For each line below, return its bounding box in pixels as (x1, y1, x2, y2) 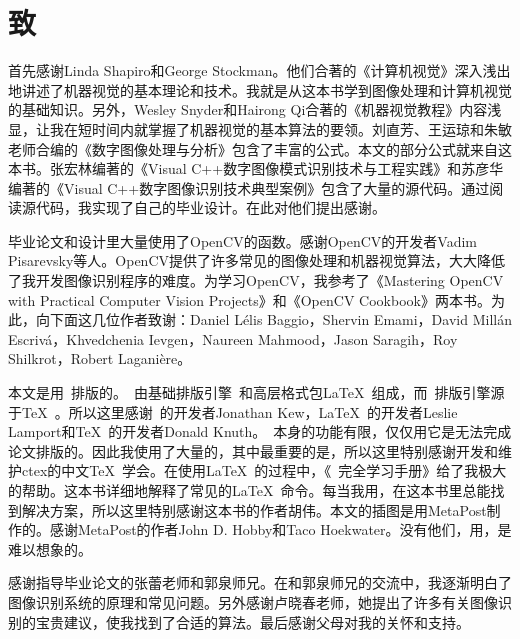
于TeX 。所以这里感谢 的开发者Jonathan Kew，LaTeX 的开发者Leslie (8, 401, 458, 422)
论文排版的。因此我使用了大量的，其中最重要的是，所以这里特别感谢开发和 (8, 440, 498, 461)
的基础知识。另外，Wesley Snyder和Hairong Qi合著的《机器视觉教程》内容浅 (8, 99, 502, 120)
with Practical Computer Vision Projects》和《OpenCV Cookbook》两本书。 (8, 289, 491, 310)
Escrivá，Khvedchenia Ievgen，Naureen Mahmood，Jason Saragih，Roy (8, 328, 458, 349)
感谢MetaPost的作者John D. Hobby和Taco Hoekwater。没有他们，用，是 (49, 519, 512, 540)
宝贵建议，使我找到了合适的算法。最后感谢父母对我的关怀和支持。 (35, 611, 470, 632)
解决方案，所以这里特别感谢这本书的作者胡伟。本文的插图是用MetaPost (21, 499, 487, 520)
